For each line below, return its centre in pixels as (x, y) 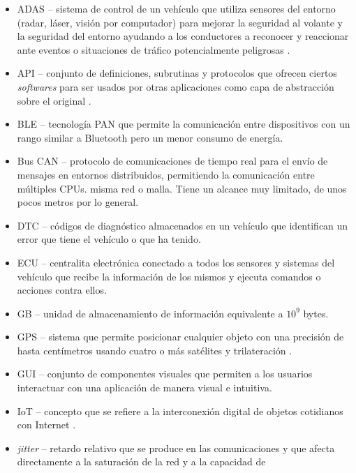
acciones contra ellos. (62, 290)
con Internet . (46, 425)
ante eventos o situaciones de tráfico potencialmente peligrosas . (154, 49)
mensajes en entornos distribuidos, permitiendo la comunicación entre (166, 174)
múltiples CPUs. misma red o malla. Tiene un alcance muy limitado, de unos (182, 188)
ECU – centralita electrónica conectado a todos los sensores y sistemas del (176, 262)
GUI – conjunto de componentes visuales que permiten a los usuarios (165, 374)
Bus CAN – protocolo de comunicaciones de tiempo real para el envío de (172, 161)
